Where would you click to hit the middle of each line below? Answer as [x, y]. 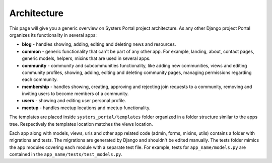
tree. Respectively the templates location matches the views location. [81, 124]
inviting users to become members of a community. [75, 94]
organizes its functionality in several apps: [53, 35]
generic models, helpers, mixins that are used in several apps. [86, 58]
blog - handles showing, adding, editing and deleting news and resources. [99, 44]
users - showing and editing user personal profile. [74, 101]
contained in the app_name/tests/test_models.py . [66, 154]
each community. [40, 79]
